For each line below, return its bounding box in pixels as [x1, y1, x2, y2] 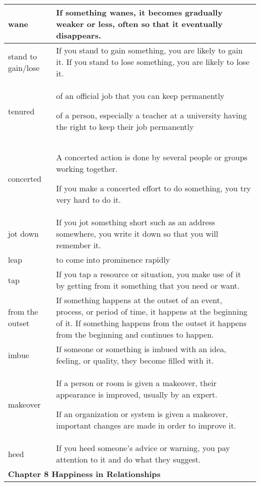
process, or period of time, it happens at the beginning [56, 306, 247, 317]
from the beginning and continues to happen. [56, 329, 214, 340]
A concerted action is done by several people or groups [56, 151, 247, 163]
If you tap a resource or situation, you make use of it [56, 268, 241, 280]
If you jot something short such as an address [56, 216, 215, 228]
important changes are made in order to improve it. [56, 420, 236, 431]
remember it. [56, 239, 101, 251]
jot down [8, 228, 39, 239]
